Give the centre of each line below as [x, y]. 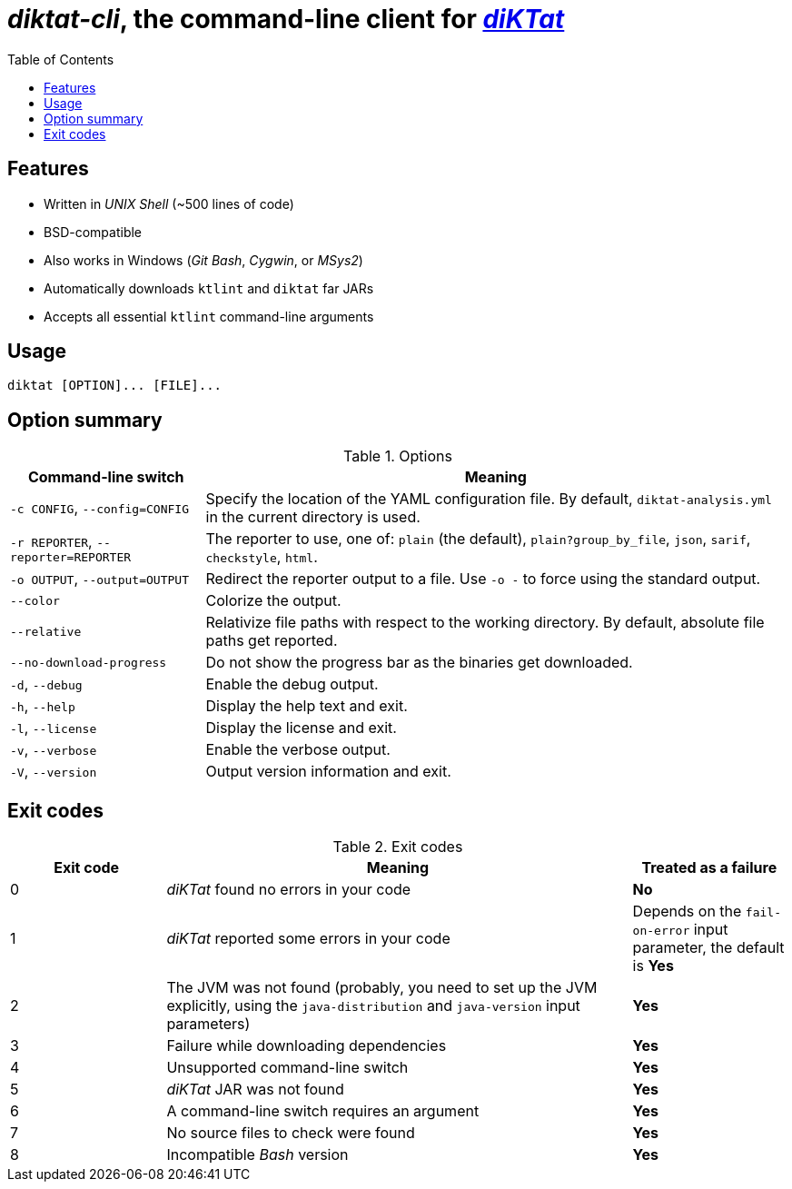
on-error [661, 931]
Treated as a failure [709, 868]
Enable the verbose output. [298, 750]
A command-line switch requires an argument [323, 1111]
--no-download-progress [89, 662]
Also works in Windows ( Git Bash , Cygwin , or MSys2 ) [203, 260]
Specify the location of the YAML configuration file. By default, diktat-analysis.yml [489, 499]
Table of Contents [61, 59]
